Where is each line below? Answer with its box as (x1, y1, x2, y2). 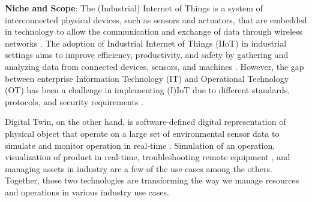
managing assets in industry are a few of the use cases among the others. (5, 162, 272, 175)
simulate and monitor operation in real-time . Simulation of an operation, (5, 139, 275, 151)
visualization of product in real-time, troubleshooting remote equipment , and (5, 151, 290, 163)
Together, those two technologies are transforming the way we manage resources (5, 174, 299, 186)
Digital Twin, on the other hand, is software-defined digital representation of (5, 115, 286, 128)
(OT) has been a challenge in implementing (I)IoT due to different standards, (5, 84, 290, 96)
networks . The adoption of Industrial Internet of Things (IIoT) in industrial (5, 36, 287, 49)
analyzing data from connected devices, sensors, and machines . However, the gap (5, 60, 304, 72)
